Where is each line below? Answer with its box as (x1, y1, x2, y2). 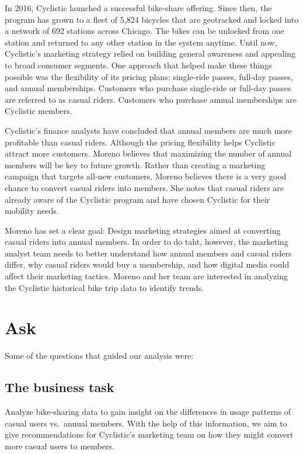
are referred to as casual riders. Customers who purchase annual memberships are (5, 93, 297, 105)
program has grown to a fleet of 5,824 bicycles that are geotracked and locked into (5, 13, 299, 25)
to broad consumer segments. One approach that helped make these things (5, 58, 272, 71)
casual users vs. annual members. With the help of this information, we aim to (5, 417, 287, 429)
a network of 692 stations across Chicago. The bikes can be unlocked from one (5, 25, 284, 37)
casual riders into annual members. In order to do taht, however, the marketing (5, 235, 288, 248)
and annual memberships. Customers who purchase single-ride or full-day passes (5, 82, 291, 94)
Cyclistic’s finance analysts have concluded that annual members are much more (5, 124, 292, 136)
